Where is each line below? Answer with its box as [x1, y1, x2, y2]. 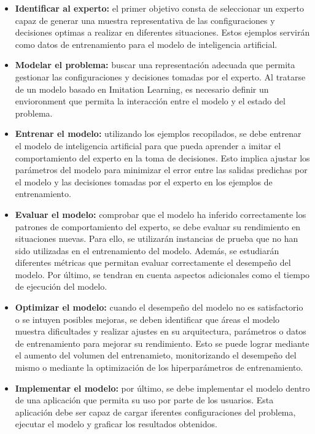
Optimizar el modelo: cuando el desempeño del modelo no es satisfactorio [15, 301, 303, 314]
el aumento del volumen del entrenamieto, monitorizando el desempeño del [15, 349, 297, 362]
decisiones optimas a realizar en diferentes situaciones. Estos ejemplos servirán [15, 26, 310, 39]
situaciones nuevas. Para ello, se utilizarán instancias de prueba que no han [15, 232, 298, 245]
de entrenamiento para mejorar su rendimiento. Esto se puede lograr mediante [15, 336, 309, 349]
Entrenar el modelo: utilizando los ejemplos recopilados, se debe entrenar [15, 127, 301, 140]
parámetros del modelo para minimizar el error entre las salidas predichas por [15, 163, 308, 176]
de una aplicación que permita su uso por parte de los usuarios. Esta [15, 393, 274, 406]
